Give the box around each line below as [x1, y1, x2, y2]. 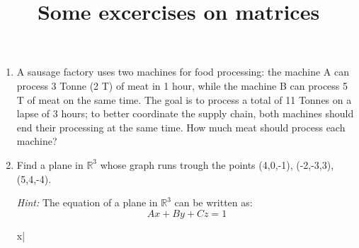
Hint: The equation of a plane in [16, 195, 158, 210]
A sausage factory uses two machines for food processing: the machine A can [16, 64, 350, 79]
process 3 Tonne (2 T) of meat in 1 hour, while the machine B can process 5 [16, 78, 348, 93]
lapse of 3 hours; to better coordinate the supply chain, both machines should [16, 106, 354, 121]
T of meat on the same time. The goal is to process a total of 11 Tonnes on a [16, 92, 352, 107]
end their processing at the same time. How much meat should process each [16, 119, 346, 134]
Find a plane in [16, 157, 84, 172]
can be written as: [174, 195, 253, 210]
